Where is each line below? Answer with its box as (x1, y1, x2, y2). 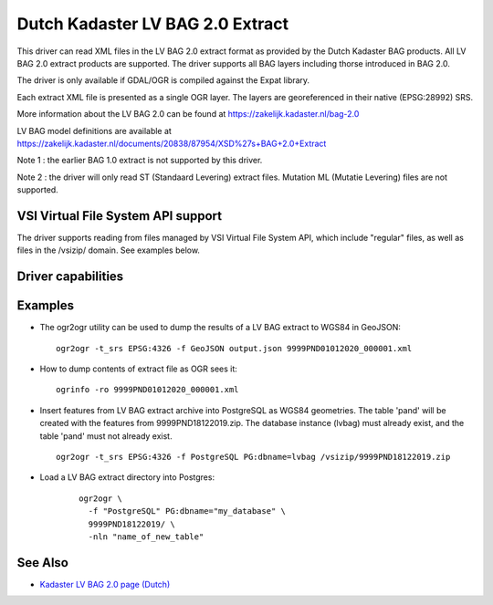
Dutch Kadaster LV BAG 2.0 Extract (16, 14, 289, 34)
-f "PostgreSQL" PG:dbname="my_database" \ (88, 506, 287, 516)
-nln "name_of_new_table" (88, 531, 205, 542)
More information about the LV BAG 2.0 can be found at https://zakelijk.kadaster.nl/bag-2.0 (16, 109, 360, 120)
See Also (16, 555, 68, 570)
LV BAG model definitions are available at (16, 125, 173, 136)
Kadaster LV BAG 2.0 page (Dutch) (39, 579, 171, 589)
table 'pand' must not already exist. (39, 430, 173, 442)
